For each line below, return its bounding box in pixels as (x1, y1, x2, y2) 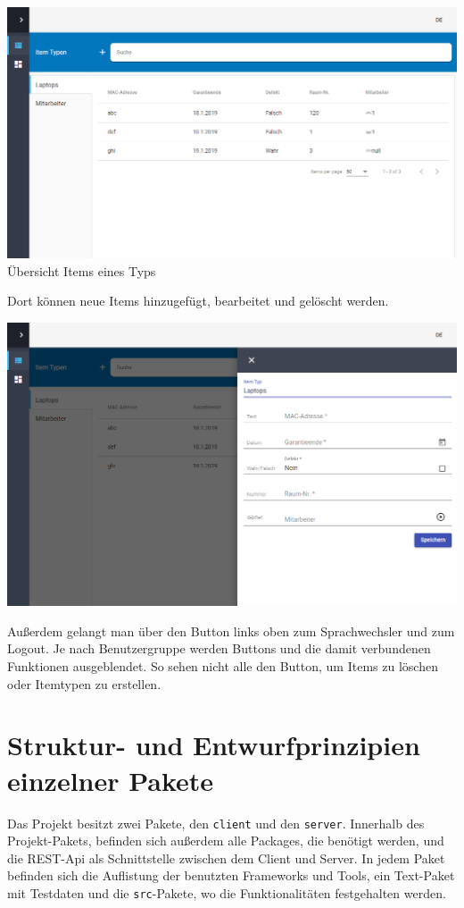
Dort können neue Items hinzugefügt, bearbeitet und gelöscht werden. (7, 291, 389, 310)
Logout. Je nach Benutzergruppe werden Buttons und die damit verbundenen (7, 639, 431, 658)
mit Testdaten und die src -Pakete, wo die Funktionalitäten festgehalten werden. (7, 883, 446, 902)
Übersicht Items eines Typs (7, 261, 156, 280)
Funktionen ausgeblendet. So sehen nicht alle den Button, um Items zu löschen (7, 657, 438, 676)
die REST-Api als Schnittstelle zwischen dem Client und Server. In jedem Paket (7, 848, 445, 867)
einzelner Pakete (7, 761, 214, 798)
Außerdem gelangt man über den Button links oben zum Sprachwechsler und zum (7, 621, 455, 640)
